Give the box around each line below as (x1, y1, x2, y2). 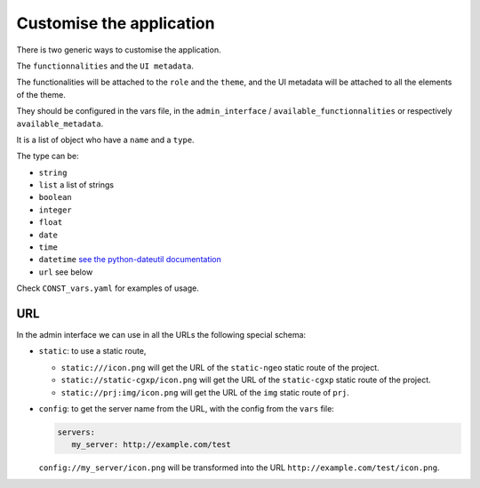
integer (38, 204, 73, 215)
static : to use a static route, (38, 346, 147, 356)
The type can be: (16, 151, 79, 162)
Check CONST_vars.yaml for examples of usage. (16, 283, 199, 293)
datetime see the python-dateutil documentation (38, 254, 222, 265)
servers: (57, 428, 96, 437)
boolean (38, 192, 73, 203)
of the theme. (16, 89, 66, 100)
